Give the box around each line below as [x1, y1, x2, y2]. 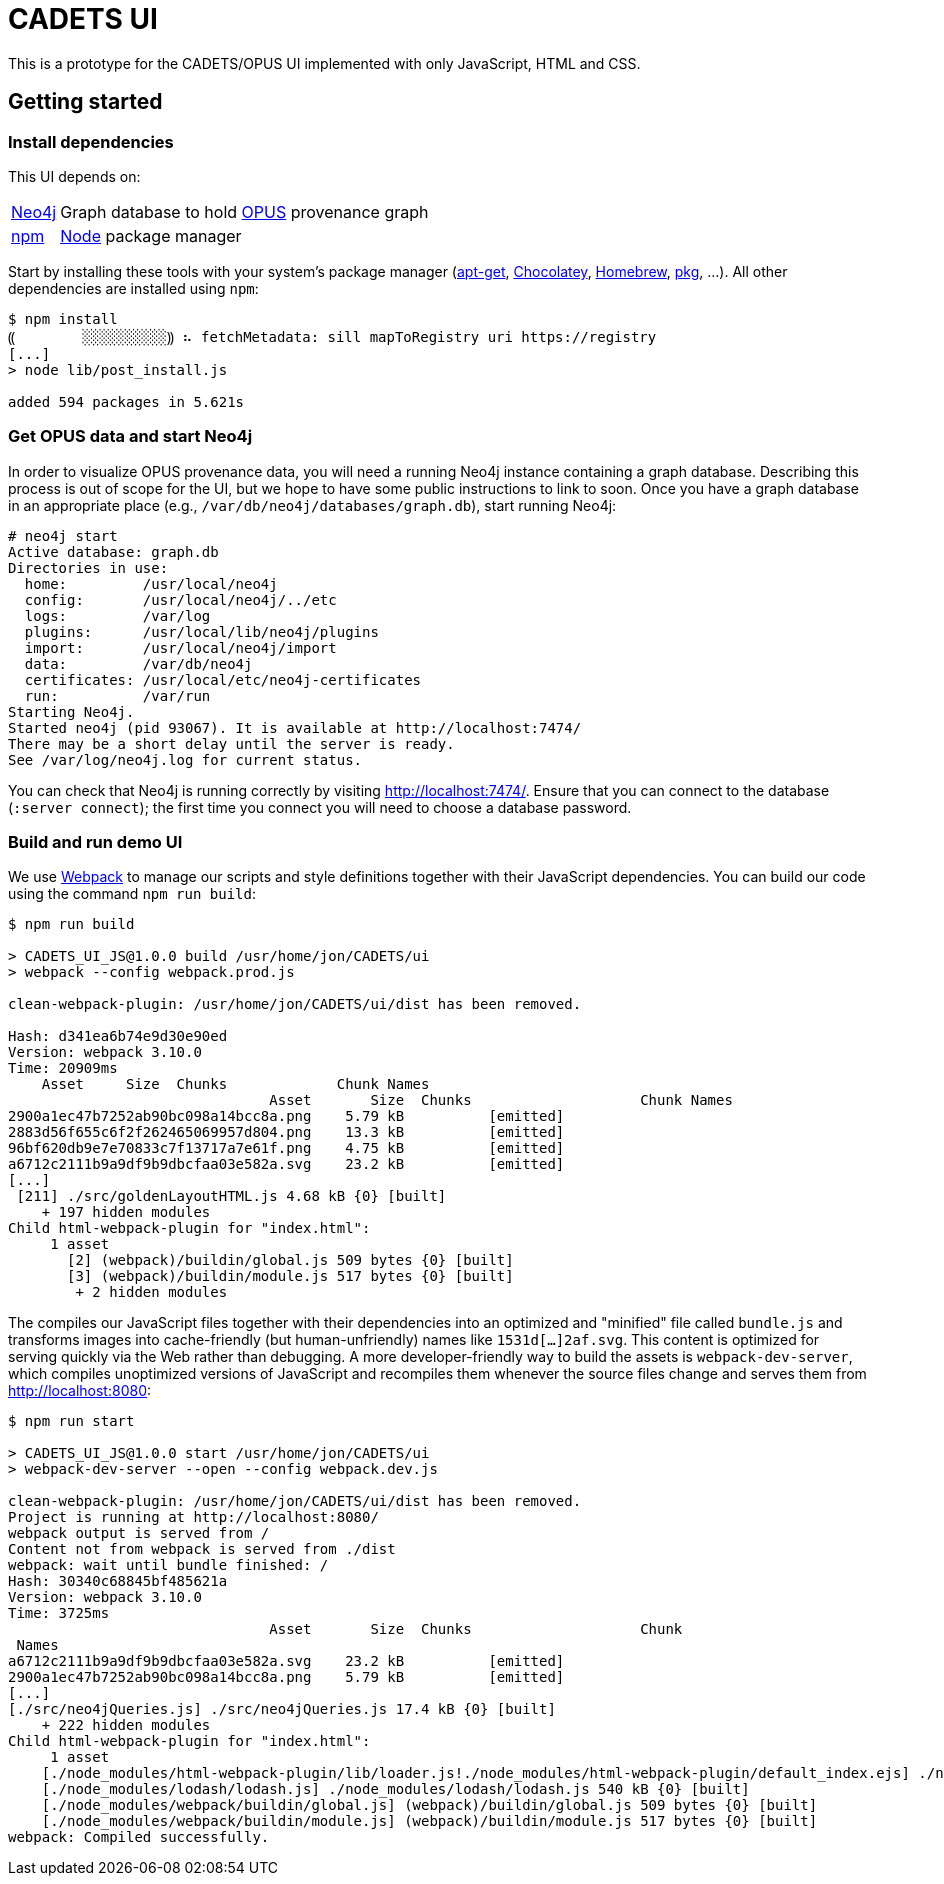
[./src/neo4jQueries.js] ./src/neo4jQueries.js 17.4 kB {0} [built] [8, 1701, 556, 1718]
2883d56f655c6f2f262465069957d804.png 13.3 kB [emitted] [8, 1124, 565, 1141]
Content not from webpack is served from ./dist [8, 1541, 396, 1558]
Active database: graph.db [8, 543, 219, 560]
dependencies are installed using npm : [8, 279, 259, 297]
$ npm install [8, 310, 118, 327]
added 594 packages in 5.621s [8, 393, 245, 410]
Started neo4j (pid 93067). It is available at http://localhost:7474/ [8, 719, 582, 736]
